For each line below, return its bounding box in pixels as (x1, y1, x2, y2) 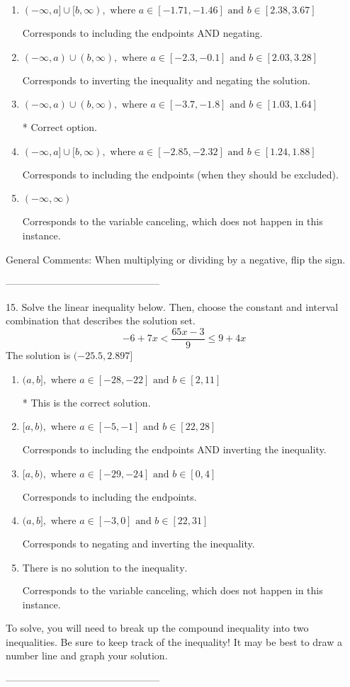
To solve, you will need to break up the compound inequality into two (6, 620, 309, 635)
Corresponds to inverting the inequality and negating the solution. (22, 72, 310, 87)
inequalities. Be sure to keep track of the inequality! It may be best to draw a (6, 634, 342, 649)
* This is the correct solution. (22, 394, 151, 409)
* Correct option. (22, 120, 97, 135)
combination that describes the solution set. (6, 313, 196, 328)
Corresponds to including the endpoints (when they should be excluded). (22, 166, 339, 181)
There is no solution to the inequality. (22, 563, 188, 574)
